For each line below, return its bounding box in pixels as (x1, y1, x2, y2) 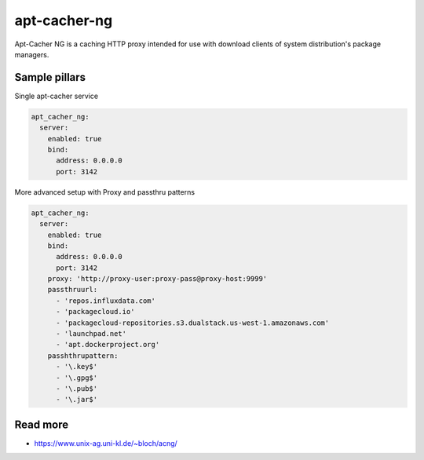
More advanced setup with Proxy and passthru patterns (14, 187, 196, 196)
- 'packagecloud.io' (56, 307, 135, 316)
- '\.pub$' (56, 385, 98, 392)
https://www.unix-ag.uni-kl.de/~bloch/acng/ (34, 438, 178, 447)
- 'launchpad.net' (56, 330, 127, 338)
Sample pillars (14, 71, 86, 84)
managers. (14, 49, 49, 59)
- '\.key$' (56, 362, 98, 371)
